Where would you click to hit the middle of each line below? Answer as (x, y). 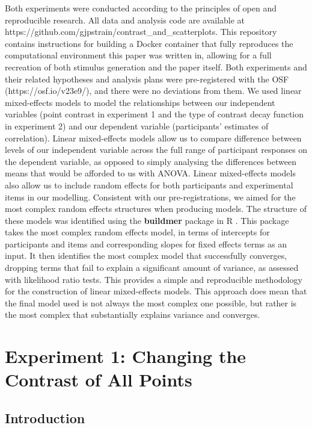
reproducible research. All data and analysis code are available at (125, 20)
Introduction (45, 417)
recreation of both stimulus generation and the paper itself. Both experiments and (156, 67)
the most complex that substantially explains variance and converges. (133, 315)
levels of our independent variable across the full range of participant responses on (156, 150)
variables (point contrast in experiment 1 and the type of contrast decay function (154, 114)
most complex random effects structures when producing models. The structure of (156, 209)
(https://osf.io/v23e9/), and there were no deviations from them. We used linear (153, 91)
